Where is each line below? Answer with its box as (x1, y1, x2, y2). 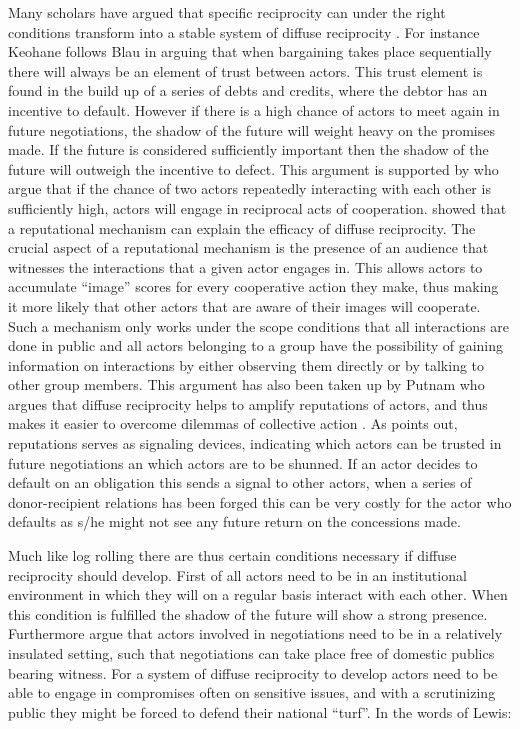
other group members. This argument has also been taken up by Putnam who (8, 374, 485, 395)
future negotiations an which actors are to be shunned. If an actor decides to (8, 452, 478, 473)
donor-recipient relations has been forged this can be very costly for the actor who (8, 491, 512, 512)
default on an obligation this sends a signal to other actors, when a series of (8, 472, 472, 493)
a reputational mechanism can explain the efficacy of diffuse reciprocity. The (8, 217, 476, 238)
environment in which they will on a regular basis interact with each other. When (8, 584, 508, 605)
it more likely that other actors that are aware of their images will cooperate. (8, 295, 481, 316)
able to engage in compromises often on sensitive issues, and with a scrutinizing (8, 682, 496, 703)
